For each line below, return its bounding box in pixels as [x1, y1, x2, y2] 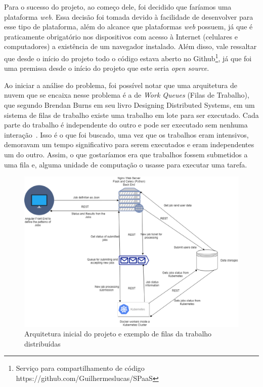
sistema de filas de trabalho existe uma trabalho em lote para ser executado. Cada [4, 109, 259, 120]
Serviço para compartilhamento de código [16, 363, 145, 373]
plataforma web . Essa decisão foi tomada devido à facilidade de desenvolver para [4, 11, 253, 22]
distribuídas [24, 338, 61, 349]
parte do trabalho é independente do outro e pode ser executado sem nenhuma [4, 119, 248, 130]
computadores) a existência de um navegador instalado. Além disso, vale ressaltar [4, 41, 257, 52]
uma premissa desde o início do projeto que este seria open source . [4, 63, 209, 73]
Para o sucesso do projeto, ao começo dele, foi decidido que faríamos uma [4, 2, 232, 12]
